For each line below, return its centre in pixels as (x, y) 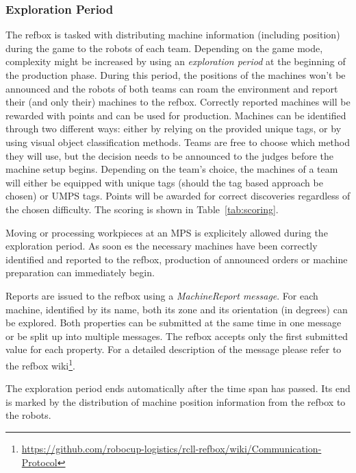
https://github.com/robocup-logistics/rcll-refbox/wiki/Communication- (171, 448)
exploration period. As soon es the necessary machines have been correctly (162, 246)
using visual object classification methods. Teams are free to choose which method (178, 142)
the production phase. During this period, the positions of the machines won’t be (176, 75)
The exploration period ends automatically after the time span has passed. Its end (178, 388)
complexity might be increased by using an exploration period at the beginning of (176, 61)
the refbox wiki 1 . (40, 364)
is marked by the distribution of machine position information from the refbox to (176, 401)
